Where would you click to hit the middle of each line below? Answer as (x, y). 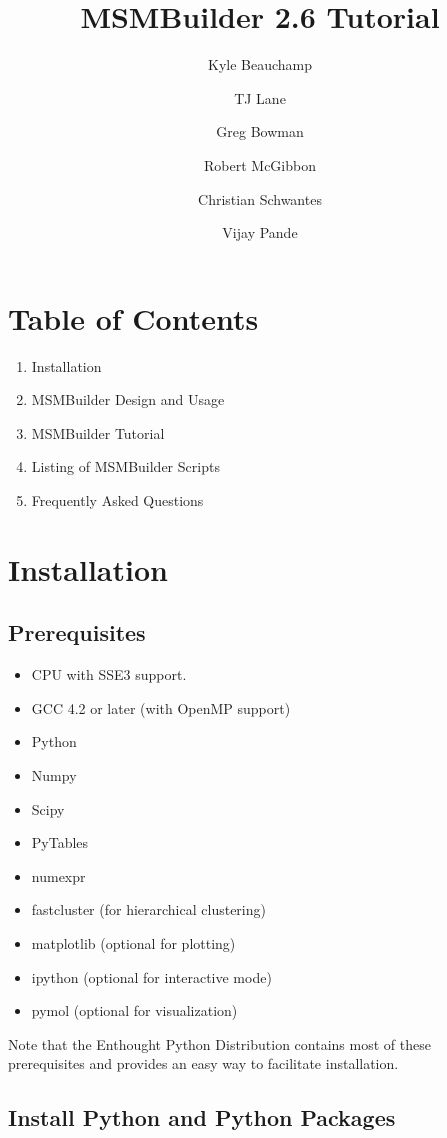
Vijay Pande (260, 232)
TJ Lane (260, 97)
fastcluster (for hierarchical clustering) (148, 909)
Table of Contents (133, 317)
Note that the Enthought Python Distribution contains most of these (219, 1043)
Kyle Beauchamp (260, 64)
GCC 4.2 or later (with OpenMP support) (161, 707)
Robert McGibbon (260, 164)
